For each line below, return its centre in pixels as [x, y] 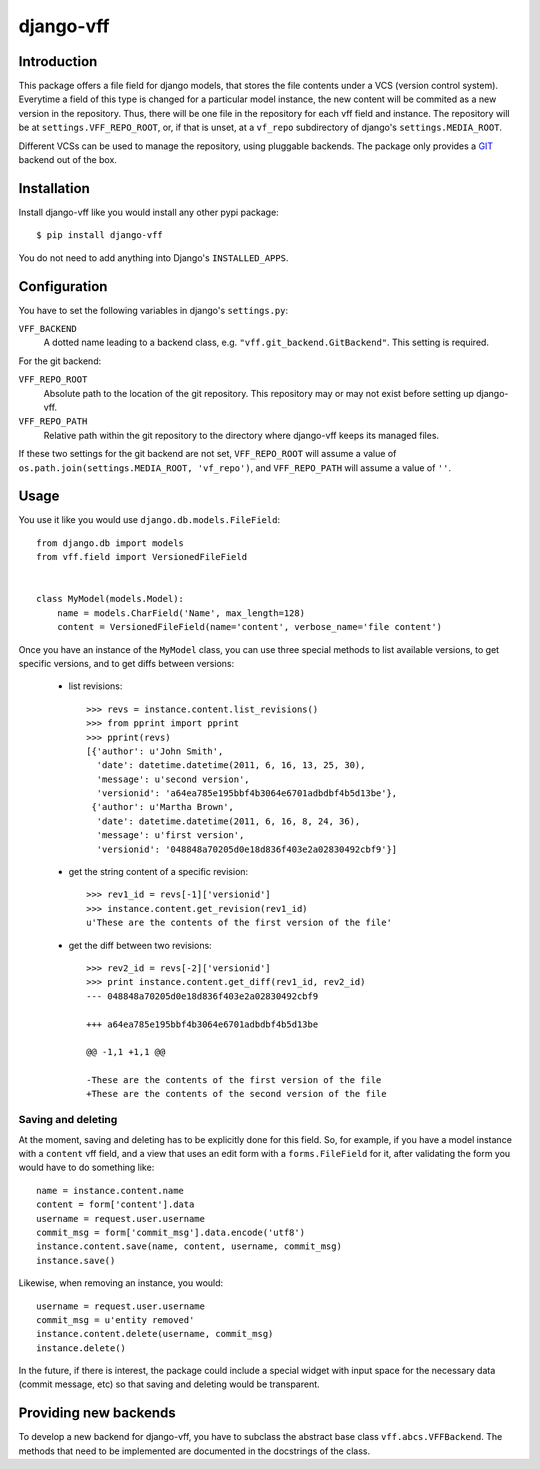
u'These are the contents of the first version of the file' [239, 923]
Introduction [58, 61]
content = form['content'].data [115, 1204]
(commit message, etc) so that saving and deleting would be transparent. [169, 1384]
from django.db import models [110, 543]
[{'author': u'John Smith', [155, 751]
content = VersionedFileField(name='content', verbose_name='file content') [249, 627]
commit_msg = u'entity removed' [115, 1319]
